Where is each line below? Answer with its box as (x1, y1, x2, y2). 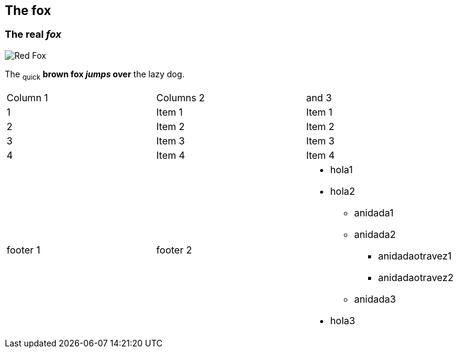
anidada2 (354, 228, 396, 240)
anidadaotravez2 (378, 271, 454, 283)
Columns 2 (156, 91, 205, 104)
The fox (5, 3, 52, 18)
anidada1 (354, 206, 394, 219)
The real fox (5, 28, 62, 41)
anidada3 (354, 292, 396, 305)
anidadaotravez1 (378, 249, 452, 262)
